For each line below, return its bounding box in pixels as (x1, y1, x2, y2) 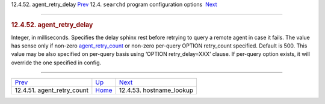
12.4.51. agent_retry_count (14, 86, 89, 94)
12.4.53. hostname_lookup (119, 86, 194, 94)
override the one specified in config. (11, 59, 102, 66)
